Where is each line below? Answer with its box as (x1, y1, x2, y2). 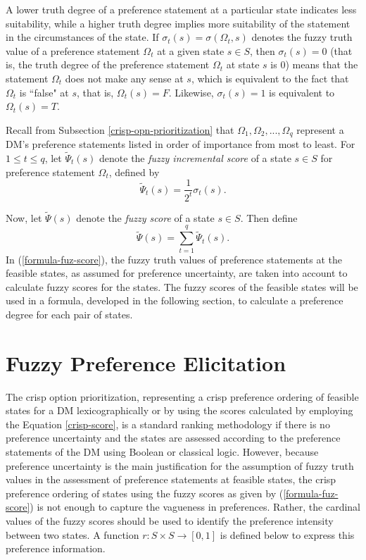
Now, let (6, 210, 42, 225)
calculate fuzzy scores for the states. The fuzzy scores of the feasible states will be (6, 279, 358, 294)
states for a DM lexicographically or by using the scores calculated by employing (6, 403, 353, 418)
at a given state (157, 43, 225, 58)
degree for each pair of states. (6, 306, 133, 321)
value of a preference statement (6, 43, 140, 58)
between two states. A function (6, 527, 139, 542)
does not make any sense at (65, 70, 184, 85)
